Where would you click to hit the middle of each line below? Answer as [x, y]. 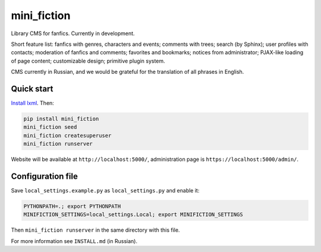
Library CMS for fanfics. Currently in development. [73, 33]
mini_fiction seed [50, 127]
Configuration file [45, 176]
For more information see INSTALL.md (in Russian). [74, 241]
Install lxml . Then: [33, 103]
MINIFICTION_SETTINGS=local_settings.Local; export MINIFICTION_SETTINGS [133, 215]
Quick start [32, 88]
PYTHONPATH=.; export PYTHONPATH [72, 206]
